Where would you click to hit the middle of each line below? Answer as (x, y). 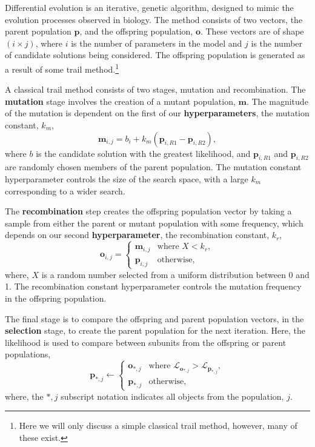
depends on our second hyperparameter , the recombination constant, (137, 235)
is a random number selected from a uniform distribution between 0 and (175, 274)
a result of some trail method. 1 (62, 68)
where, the (24, 396)
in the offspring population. (56, 298)
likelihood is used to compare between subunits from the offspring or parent (146, 342)
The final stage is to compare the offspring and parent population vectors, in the (154, 318)
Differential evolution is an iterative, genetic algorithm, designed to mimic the (149, 7)
